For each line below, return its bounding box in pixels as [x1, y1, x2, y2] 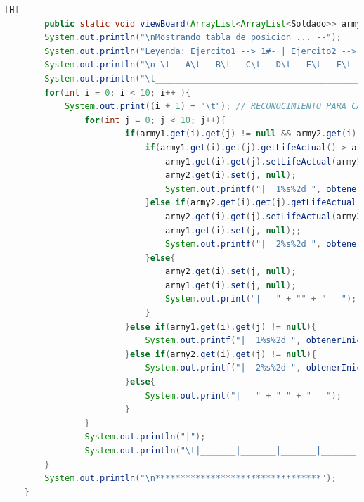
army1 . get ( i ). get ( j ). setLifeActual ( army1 [165, 156, 362, 167]
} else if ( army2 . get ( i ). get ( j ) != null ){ [124, 349, 317, 359]
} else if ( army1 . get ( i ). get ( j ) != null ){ [124, 321, 317, 332]
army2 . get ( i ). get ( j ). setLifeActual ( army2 [165, 211, 362, 221]
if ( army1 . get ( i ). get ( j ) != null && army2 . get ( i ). [124, 129, 362, 139]
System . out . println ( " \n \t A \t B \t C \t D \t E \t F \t [44, 60, 352, 70]
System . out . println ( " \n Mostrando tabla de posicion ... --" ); [44, 32, 342, 43]
